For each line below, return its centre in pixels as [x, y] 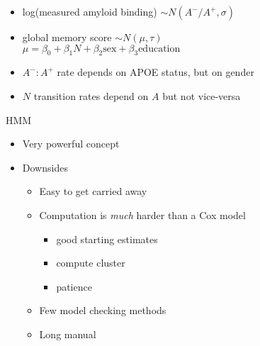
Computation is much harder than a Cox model [142, 214]
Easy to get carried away [93, 191]
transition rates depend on [91, 95]
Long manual [68, 334]
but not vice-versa [202, 95]
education [159, 49]
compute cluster [91, 263]
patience [74, 286]
